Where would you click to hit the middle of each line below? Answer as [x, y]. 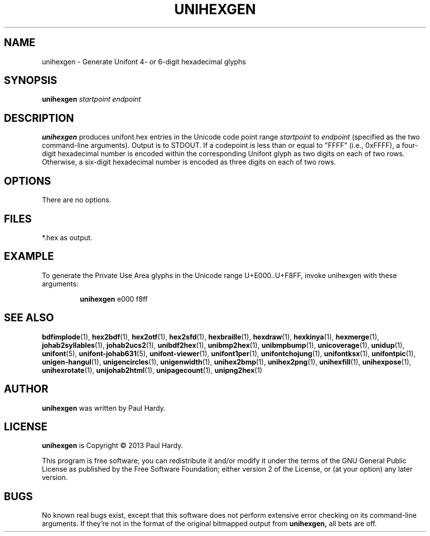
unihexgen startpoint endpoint [91, 99]
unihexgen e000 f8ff [114, 299]
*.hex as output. [67, 237]
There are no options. [77, 200]
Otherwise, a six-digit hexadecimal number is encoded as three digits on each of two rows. [189, 162]
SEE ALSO [29, 318]
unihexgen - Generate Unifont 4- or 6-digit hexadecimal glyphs [144, 61]
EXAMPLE [29, 256]
